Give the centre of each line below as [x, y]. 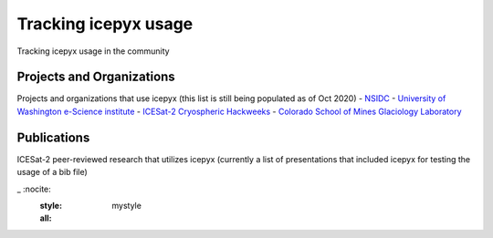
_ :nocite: [34, 189]
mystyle [126, 205]
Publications [53, 137]
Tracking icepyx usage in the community [93, 51]
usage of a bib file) [52, 172]
